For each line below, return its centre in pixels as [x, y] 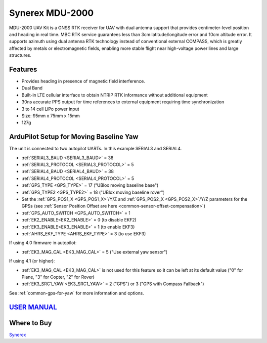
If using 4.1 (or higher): [32, 261]
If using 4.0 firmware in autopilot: [43, 243]
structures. [20, 55]
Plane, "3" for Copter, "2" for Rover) [58, 277]
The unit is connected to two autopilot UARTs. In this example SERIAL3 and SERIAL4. [95, 149]
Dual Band [32, 88]
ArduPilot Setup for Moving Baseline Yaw [74, 137]
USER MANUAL [33, 307]
